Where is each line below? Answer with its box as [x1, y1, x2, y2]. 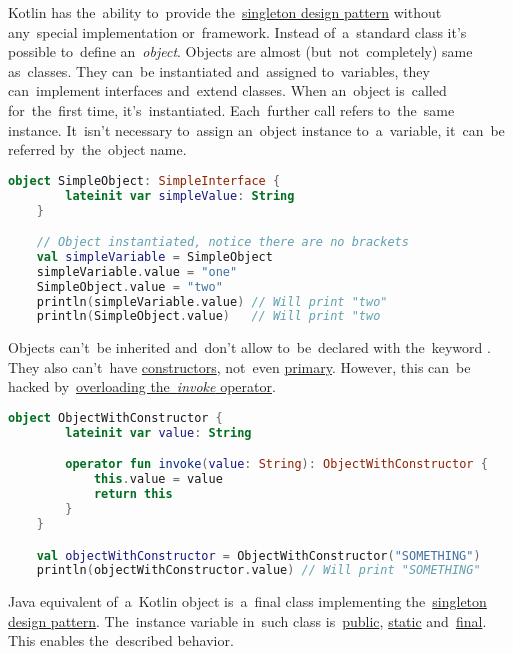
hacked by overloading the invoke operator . [8, 376, 276, 397]
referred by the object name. [8, 139, 187, 160]
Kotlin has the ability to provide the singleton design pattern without [8, 2, 442, 22]
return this [93, 487, 173, 502]
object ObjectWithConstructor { [8, 411, 223, 426]
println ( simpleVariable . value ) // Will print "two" [36, 294, 388, 309]
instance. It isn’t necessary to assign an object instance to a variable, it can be [8, 119, 505, 140]
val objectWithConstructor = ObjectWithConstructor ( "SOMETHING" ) [36, 548, 481, 563]
